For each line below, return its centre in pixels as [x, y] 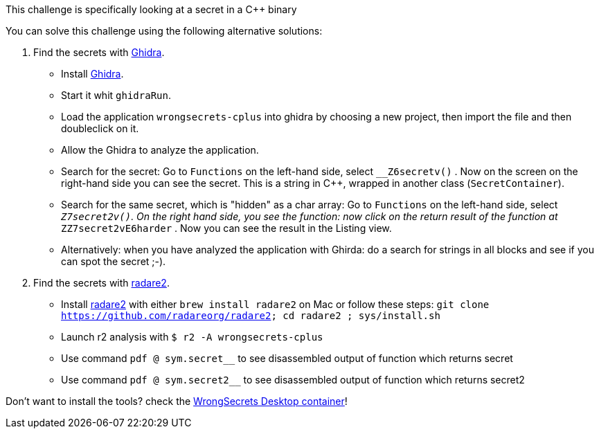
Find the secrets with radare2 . [101, 283]
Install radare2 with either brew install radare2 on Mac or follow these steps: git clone [275, 304]
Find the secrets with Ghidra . [99, 52]
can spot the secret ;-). [114, 261]
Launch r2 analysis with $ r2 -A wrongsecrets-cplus [192, 337]
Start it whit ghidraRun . [116, 95]
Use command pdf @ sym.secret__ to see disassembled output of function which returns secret [287, 358]
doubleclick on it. [100, 128]
